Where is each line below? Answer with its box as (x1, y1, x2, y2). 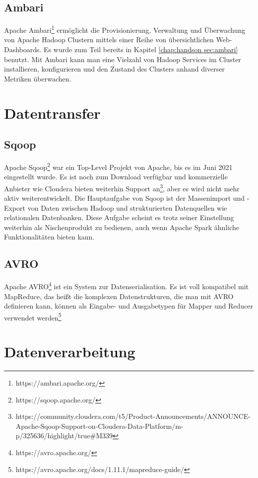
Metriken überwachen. (4, 73, 71, 83)
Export (4, 202, 26, 213)
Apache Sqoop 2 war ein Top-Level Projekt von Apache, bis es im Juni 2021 (4, 160, 233, 172)
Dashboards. (4, 44, 42, 55)
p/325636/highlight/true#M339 (15, 430, 113, 441)
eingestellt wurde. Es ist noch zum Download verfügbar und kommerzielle (4, 171, 228, 182)
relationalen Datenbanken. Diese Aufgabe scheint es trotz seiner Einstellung (4, 212, 234, 223)
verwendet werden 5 (4, 311, 62, 322)
